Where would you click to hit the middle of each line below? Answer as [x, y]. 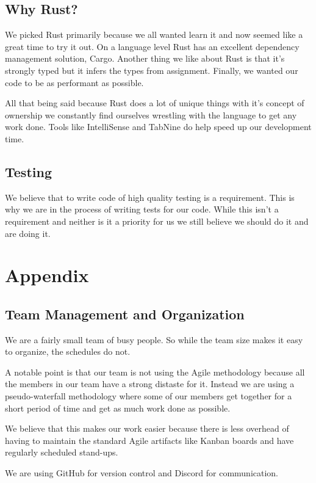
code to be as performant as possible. [74, 82]
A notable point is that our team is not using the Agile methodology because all [155, 372]
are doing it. [28, 233]
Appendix [47, 275]
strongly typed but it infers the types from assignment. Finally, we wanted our [152, 70]
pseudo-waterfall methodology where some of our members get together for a [149, 396]
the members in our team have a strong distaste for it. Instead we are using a [150, 384]
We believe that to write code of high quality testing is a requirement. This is [150, 197]
